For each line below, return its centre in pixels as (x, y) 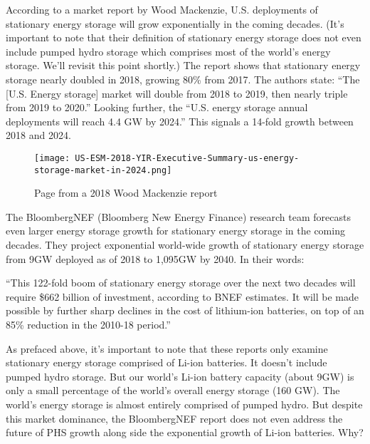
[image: (52, 158)
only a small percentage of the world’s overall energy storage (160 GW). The (173, 390)
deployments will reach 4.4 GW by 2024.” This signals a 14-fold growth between (180, 121)
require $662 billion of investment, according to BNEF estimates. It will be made (182, 296)
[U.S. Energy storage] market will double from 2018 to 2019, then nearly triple (177, 93)
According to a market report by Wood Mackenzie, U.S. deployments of (162, 9)
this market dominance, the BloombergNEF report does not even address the (174, 418)
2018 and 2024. (38, 135)
